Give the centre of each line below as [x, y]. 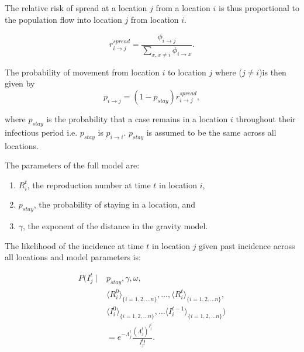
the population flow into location [63, 19]
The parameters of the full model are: [72, 165]
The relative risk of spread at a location [76, 8]
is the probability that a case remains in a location [137, 119]
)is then [273, 72]
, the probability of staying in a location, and [115, 204]
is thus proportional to [259, 8]
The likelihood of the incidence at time [74, 245]
